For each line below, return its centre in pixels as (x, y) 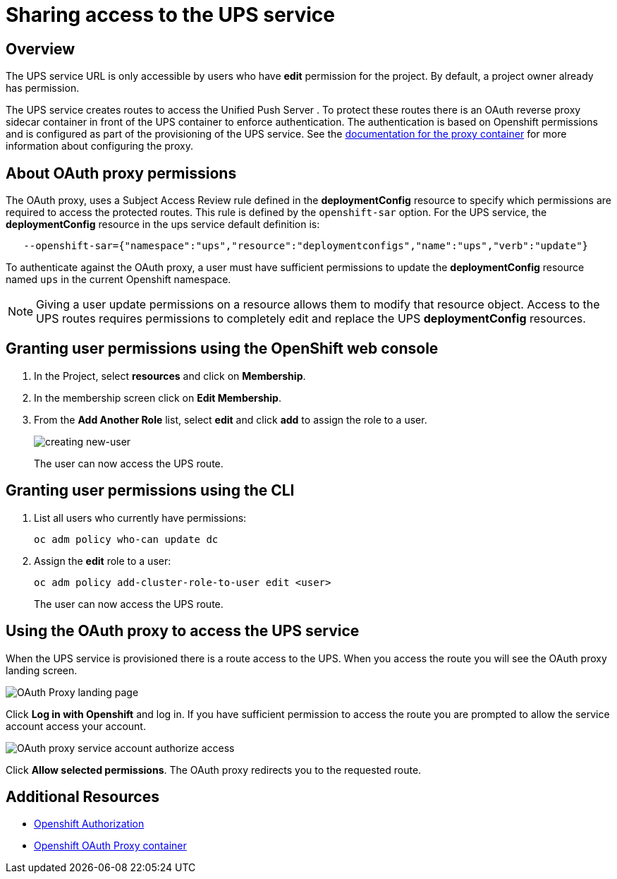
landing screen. (42, 670)
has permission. (43, 88)
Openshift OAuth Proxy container (110, 846)
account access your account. (76, 726)
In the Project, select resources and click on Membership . (170, 376)
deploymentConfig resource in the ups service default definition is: (163, 225)
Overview (41, 49)
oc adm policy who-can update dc (126, 539)
